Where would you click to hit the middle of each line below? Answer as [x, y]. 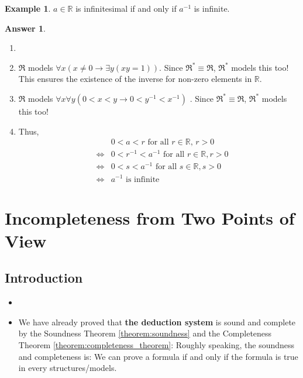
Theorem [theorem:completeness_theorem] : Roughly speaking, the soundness [156, 345]
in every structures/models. [68, 368]
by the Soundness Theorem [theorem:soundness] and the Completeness [145, 333]
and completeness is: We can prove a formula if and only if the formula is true [158, 356]
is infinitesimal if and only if [126, 8]
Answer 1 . [25, 28]
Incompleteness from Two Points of [150, 217]
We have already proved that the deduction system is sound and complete [157, 322]
